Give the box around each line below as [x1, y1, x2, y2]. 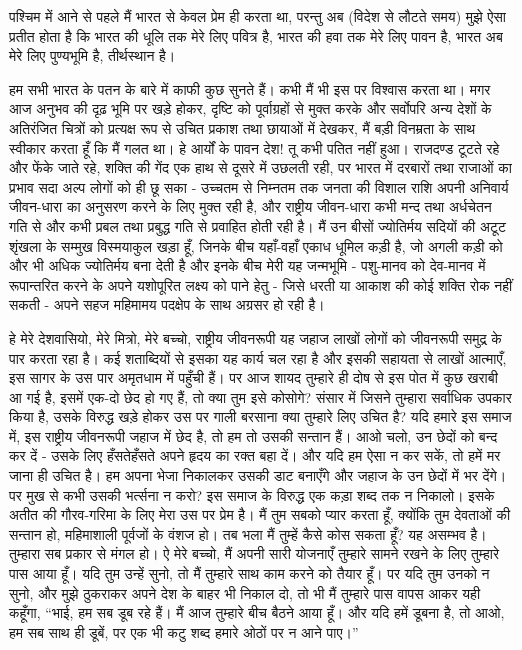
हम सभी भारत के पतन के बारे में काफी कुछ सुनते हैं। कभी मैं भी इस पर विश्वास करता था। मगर [9, 78, 491, 99]
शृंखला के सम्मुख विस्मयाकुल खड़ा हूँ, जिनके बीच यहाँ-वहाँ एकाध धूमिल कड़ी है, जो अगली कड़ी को [9, 235, 503, 256]
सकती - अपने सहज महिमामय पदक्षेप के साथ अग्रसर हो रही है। [9, 294, 325, 315]
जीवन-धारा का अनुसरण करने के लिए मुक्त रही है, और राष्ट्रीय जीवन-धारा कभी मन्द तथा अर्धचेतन [9, 196, 492, 217]
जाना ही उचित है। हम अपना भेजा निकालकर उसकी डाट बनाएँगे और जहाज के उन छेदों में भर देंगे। [9, 465, 507, 486]
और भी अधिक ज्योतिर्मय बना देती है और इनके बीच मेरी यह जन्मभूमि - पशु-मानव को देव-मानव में [9, 255, 486, 276]
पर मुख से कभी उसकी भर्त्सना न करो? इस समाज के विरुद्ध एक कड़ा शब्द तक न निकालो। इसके [9, 484, 495, 505]
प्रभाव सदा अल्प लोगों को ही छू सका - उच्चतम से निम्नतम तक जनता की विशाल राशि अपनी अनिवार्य [9, 176, 509, 197]
